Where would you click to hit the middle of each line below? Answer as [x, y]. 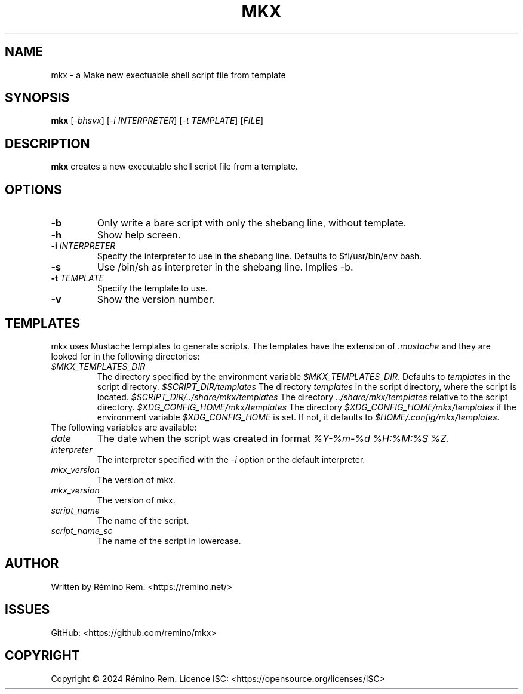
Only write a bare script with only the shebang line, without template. [252, 223]
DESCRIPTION [47, 143]
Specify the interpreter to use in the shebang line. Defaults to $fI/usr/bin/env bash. [259, 256]
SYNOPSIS [37, 98]
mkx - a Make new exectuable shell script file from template [168, 75]
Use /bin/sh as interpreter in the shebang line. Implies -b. [225, 267]
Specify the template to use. [152, 288]
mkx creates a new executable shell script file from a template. [174, 167]
